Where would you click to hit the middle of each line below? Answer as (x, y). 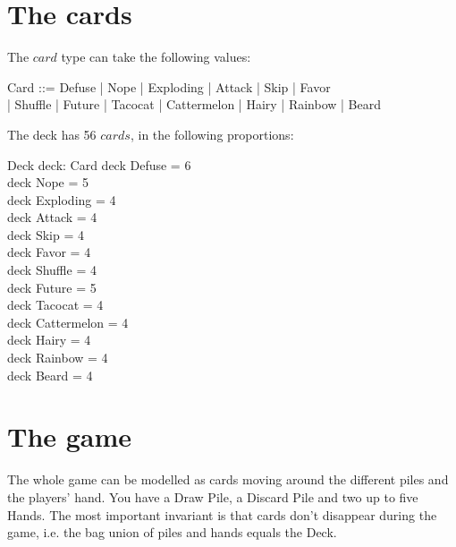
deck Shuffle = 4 (52, 270)
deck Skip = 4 (46, 234)
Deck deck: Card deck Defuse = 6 (99, 164)
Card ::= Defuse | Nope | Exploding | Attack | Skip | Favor (169, 86)
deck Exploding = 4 (62, 199)
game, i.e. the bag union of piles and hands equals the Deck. (172, 532)
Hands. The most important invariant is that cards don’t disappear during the (222, 514)
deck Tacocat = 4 (55, 305)
